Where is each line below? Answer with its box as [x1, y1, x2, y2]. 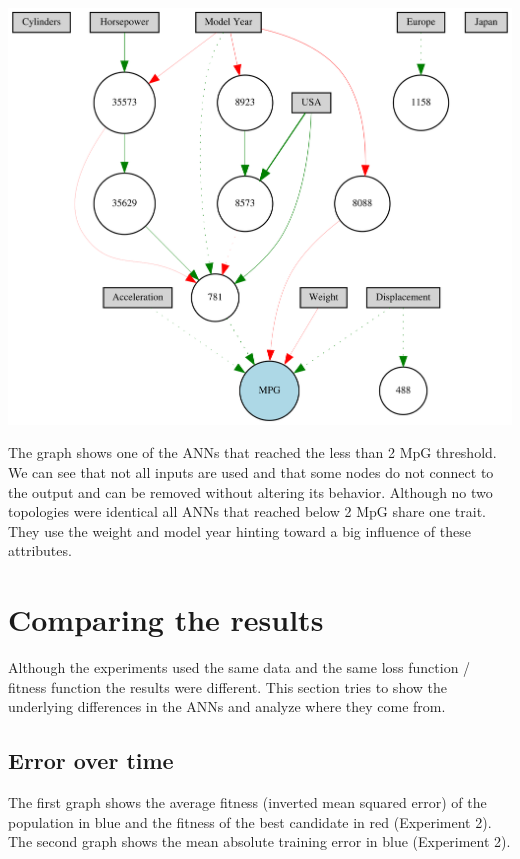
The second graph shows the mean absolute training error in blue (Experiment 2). [8, 831, 511, 852]
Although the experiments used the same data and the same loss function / [8, 657, 471, 678]
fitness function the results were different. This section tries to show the [8, 676, 447, 697]
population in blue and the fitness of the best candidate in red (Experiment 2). [8, 811, 492, 832]
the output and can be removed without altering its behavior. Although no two [8, 481, 493, 502]
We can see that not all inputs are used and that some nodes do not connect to [8, 461, 494, 482]
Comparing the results [8, 599, 324, 640]
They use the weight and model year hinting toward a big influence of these [8, 520, 471, 541]
